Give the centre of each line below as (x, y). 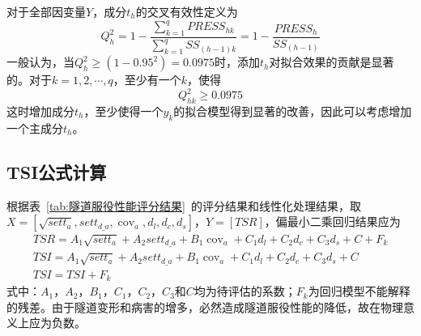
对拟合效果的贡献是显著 (332, 62)
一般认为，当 (40, 62)
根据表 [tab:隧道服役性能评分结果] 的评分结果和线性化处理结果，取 (184, 205)
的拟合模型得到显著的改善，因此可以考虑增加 (293, 111)
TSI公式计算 (57, 171)
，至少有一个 (147, 80)
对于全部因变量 (46, 11)
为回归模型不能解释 (359, 291)
